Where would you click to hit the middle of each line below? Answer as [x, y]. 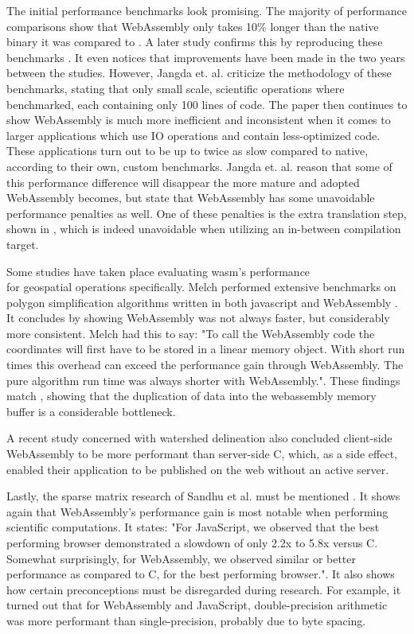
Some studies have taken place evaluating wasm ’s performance [158, 271]
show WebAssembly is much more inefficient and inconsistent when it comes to [199, 120]
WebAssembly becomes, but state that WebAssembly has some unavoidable [191, 198]
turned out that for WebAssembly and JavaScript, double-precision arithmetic [197, 605]
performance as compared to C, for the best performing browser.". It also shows [201, 574]
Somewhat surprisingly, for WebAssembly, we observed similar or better [182, 558]
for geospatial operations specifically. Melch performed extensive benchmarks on [201, 287]
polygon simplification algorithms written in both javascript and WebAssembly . [202, 302]
